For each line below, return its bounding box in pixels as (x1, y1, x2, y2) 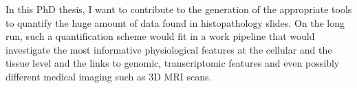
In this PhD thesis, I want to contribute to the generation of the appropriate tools (6, 2, 352, 16)
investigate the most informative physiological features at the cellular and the (6, 42, 332, 56)
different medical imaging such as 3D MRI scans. (6, 69, 212, 83)
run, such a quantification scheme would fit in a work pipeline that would (6, 29, 315, 43)
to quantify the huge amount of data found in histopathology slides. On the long (6, 15, 345, 30)
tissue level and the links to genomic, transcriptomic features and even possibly (6, 56, 340, 70)
